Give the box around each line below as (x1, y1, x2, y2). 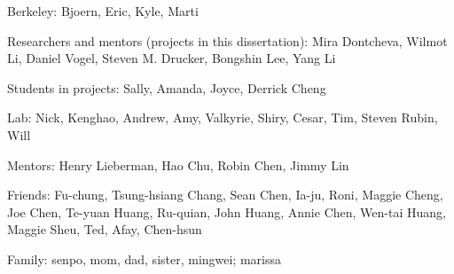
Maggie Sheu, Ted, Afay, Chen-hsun (7, 220, 202, 239)
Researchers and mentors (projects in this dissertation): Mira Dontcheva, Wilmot (7, 31, 448, 50)
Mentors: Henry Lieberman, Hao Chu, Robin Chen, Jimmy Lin (7, 155, 349, 174)
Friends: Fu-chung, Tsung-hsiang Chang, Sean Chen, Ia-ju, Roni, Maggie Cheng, (7, 185, 443, 204)
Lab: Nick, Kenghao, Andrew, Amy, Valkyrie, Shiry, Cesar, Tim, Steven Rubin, (7, 108, 438, 127)
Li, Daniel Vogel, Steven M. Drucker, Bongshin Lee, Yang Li (7, 49, 336, 67)
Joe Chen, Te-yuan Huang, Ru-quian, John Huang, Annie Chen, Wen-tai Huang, (7, 202, 446, 221)
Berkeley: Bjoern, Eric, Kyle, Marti (7, 2, 199, 20)
